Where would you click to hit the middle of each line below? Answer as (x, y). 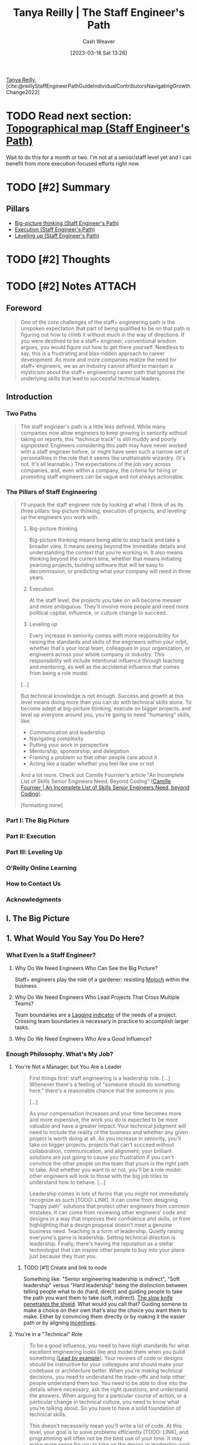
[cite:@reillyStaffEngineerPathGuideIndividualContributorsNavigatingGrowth (98, 86)
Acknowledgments (34, 899)
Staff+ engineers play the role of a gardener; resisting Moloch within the (102, 979)
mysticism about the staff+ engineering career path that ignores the (103, 372)
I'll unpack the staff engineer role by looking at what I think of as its (102, 505)
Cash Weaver (99, 41)
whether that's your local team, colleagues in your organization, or (110, 648)
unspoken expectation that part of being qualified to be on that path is (105, 328)
